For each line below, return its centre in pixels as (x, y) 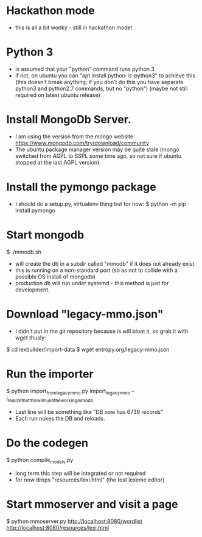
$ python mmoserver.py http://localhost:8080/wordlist (74, 521)
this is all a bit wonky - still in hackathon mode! (74, 27)
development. (32, 290)
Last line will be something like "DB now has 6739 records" (89, 412)
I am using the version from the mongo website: (75, 136)
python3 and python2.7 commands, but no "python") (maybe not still (101, 88)
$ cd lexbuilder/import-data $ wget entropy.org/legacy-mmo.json (88, 349)
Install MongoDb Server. (69, 120)
